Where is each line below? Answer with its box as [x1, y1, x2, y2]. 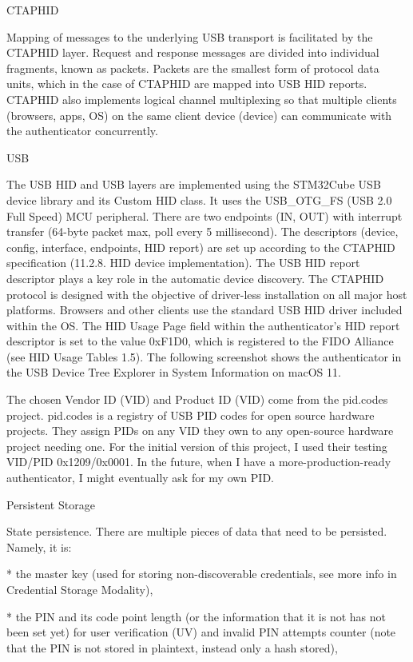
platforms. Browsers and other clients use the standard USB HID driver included [6, 301, 403, 318]
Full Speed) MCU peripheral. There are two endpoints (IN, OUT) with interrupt [6, 207, 403, 224]
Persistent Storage [6, 496, 95, 512]
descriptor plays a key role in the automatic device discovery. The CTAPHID [6, 269, 384, 286]
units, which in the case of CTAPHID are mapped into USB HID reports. [6, 75, 367, 92]
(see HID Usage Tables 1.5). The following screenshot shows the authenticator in [6, 348, 402, 365]
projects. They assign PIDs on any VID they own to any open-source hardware [6, 422, 394, 439]
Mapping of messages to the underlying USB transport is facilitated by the [6, 28, 373, 45]
